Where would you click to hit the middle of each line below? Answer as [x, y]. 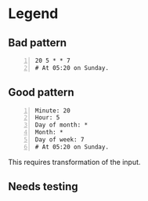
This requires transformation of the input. [74, 162]
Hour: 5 [47, 118]
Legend [33, 14]
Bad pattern [38, 43]
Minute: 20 [52, 111]
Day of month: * [61, 125]
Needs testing [43, 186]
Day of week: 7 [60, 140]
